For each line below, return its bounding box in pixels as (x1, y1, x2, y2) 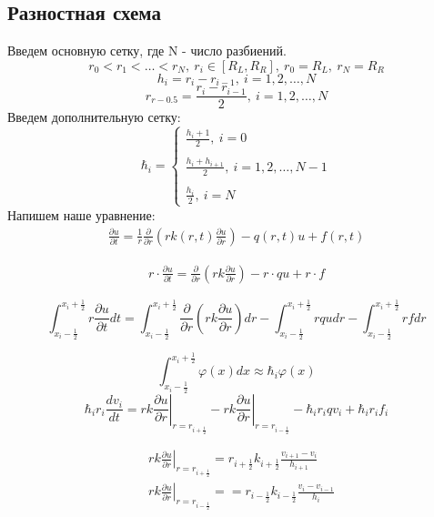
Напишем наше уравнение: (7, 205, 156, 224)
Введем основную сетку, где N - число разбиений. (7, 41, 287, 60)
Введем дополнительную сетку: (7, 107, 181, 127)
